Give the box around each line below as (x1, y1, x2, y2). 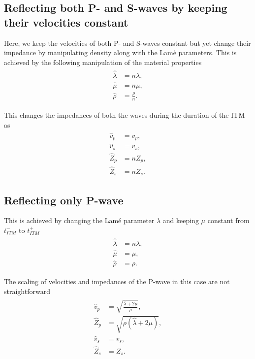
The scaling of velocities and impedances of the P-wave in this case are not (4, 276, 230, 287)
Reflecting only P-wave (4, 192, 124, 207)
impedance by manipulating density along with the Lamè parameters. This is (4, 47, 237, 58)
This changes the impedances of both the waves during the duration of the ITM (4, 110, 245, 120)
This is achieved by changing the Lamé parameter (4, 215, 155, 226)
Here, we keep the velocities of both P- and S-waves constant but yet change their (4, 37, 251, 48)
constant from (207, 215, 250, 226)
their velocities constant (4, 14, 128, 30)
